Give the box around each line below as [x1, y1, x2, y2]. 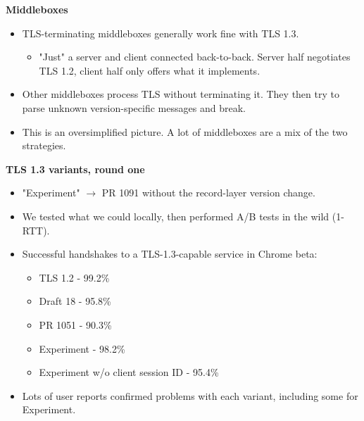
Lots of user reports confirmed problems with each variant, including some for [22, 388, 358, 403]
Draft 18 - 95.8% [39, 294, 111, 308]
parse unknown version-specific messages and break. [22, 100, 246, 115]
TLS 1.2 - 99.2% [39, 270, 110, 284]
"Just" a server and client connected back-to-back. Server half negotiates [39, 49, 351, 64]
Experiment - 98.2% [39, 341, 125, 356]
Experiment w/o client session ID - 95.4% [39, 365, 219, 379]
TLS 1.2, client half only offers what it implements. [39, 63, 261, 77]
